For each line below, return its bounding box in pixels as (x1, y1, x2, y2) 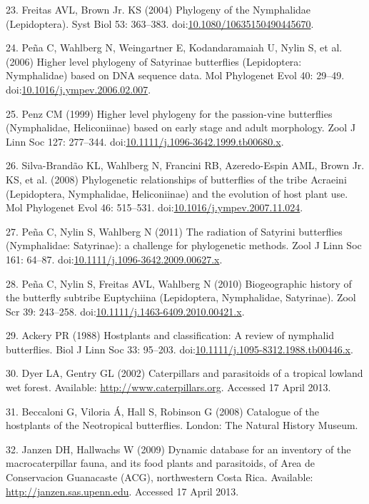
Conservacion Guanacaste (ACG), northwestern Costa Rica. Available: (6, 470, 313, 485)
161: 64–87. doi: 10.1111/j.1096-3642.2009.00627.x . (6, 251, 223, 266)
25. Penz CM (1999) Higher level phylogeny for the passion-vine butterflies (6, 106, 333, 121)
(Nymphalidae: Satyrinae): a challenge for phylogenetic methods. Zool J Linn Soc (6, 238, 362, 253)
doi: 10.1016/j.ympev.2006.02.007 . (6, 81, 151, 96)
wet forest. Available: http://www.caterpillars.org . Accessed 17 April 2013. (6, 380, 331, 395)
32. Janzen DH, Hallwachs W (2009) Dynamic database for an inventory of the (6, 441, 351, 456)
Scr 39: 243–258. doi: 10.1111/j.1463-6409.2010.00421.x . (6, 303, 245, 318)
